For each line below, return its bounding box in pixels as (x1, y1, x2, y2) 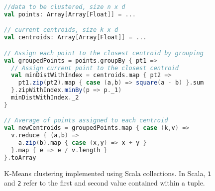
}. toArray (4, 154, 36, 161)
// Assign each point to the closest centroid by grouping (4, 49, 204, 57)
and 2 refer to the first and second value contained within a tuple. (4, 178, 205, 188)
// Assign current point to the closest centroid (11, 64, 179, 72)
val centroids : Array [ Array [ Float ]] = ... (4, 34, 147, 41)
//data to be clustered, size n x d (4, 3, 125, 10)
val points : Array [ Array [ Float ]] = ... (4, 10, 136, 18)
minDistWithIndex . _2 (11, 94, 79, 101)
